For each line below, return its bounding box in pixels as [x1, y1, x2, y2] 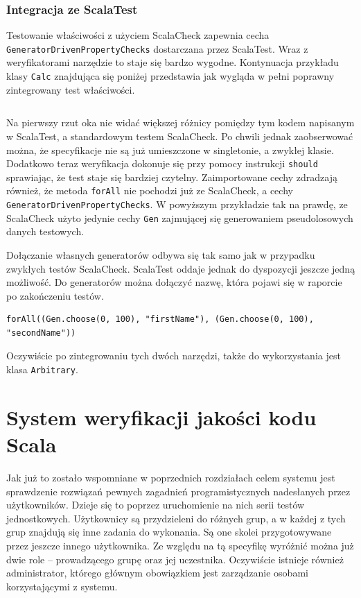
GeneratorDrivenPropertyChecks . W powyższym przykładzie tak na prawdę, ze [6, 197, 348, 211]
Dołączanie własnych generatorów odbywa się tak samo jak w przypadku [6, 247, 315, 262]
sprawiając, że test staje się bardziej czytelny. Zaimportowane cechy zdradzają [6, 169, 337, 184]
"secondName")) [6, 327, 76, 338]
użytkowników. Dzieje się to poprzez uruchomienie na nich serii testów [6, 497, 305, 512]
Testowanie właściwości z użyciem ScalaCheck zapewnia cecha [6, 28, 270, 42]
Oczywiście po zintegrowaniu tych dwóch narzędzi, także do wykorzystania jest [6, 348, 341, 363]
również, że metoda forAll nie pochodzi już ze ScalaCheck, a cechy [6, 183, 293, 198]
